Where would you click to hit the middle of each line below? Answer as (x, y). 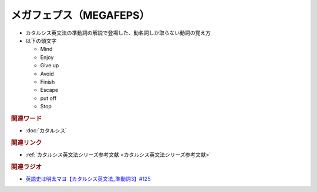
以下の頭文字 (41, 40)
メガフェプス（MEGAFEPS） (80, 15)
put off (48, 98)
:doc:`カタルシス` (46, 131)
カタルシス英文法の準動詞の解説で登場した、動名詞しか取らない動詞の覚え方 (118, 33)
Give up (50, 66)
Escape (49, 90)
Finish (48, 81)
